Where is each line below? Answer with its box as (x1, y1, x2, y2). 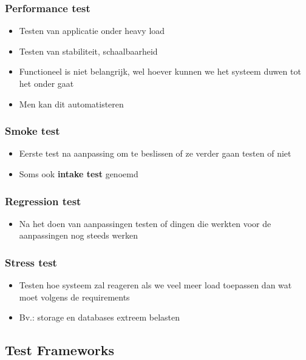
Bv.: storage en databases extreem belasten (19, 311, 180, 324)
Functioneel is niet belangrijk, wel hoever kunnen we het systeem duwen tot (19, 65, 301, 78)
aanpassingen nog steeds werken (19, 229, 138, 242)
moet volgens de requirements (19, 290, 130, 303)
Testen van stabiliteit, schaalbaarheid (19, 44, 158, 57)
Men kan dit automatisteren (19, 97, 124, 110)
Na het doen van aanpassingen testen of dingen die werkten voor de (19, 217, 271, 229)
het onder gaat (19, 77, 74, 89)
